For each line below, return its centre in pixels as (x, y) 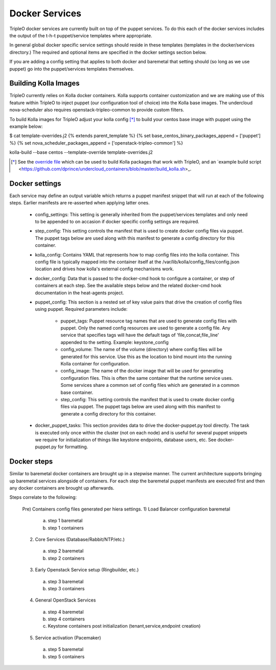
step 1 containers (66, 528)
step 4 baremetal (66, 612)
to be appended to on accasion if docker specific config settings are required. (117, 222)
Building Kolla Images (45, 84)
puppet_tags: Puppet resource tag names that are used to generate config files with (149, 321)
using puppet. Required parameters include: (81, 309)
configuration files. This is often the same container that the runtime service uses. (147, 378)
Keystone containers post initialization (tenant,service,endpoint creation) (124, 626)
